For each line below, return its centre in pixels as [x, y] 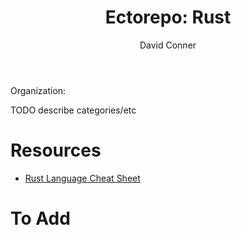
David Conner [168, 45]
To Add [40, 218]
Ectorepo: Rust [168, 17]
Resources [56, 150]
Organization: [38, 90]
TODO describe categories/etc [73, 110]
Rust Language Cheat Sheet [82, 178]
